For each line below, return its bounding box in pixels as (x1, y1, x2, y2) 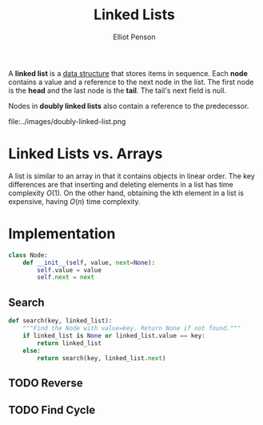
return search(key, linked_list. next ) (37, 354, 166, 362)
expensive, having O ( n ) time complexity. (8, 196, 141, 206)
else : (22, 347, 42, 355)
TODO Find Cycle (8, 403, 96, 417)
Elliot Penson (113, 32, 156, 42)
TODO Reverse (8, 376, 84, 390)
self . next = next (37, 274, 94, 282)
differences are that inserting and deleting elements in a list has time (8, 179, 234, 189)
